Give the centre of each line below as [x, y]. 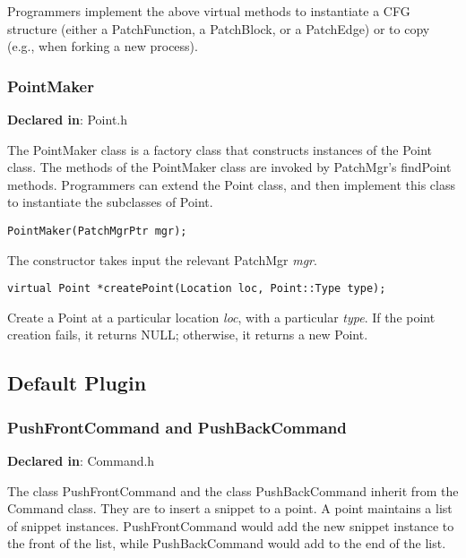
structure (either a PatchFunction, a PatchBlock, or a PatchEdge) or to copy [219, 28]
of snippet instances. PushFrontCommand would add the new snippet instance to [231, 525]
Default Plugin [77, 383]
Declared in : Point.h [68, 119]
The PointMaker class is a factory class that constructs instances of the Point [220, 149]
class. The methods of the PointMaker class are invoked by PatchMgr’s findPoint [229, 167]
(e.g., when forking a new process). [103, 46]
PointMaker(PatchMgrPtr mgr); [97, 231]
